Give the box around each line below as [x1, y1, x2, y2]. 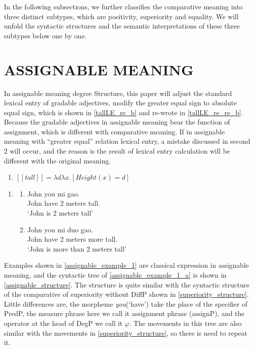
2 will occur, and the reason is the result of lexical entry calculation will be [4, 146, 230, 156]
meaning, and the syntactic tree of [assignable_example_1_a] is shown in [4, 270, 227, 280]
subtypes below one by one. [4, 30, 87, 40]
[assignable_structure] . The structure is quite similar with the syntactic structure [4, 279, 250, 289]
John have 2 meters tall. [27, 198, 100, 208]
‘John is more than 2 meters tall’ [27, 243, 127, 254]
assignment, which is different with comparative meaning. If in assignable [4, 126, 225, 136]
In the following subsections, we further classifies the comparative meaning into [4, 1, 243, 11]
